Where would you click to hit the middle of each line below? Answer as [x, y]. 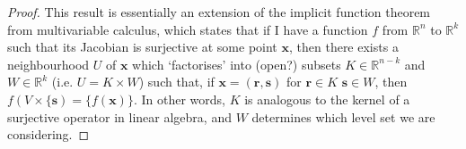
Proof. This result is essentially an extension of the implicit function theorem [219, 12]
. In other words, [179, 99]
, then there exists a [343, 47]
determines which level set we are [343, 116]
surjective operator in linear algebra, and [119, 116]
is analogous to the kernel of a [327, 99]
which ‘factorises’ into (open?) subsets [237, 64]
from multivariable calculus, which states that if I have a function [188, 29]
